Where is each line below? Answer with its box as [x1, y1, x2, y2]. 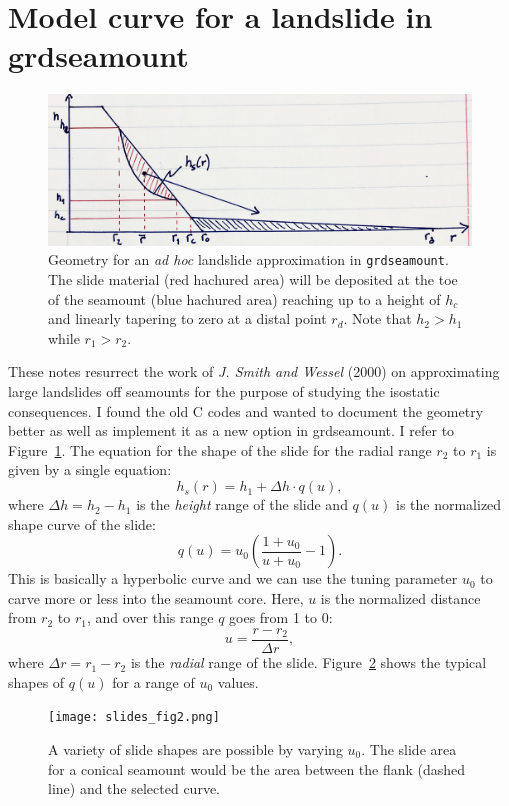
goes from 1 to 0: [229, 607, 333, 628]
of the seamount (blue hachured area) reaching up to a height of [48, 288, 441, 309]
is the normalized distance [320, 587, 481, 608]
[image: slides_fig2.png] [48, 710, 220, 725]
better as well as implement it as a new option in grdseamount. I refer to [8, 420, 455, 441]
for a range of [112, 671, 195, 692]
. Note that [343, 308, 412, 329]
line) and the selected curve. [48, 778, 220, 799]
